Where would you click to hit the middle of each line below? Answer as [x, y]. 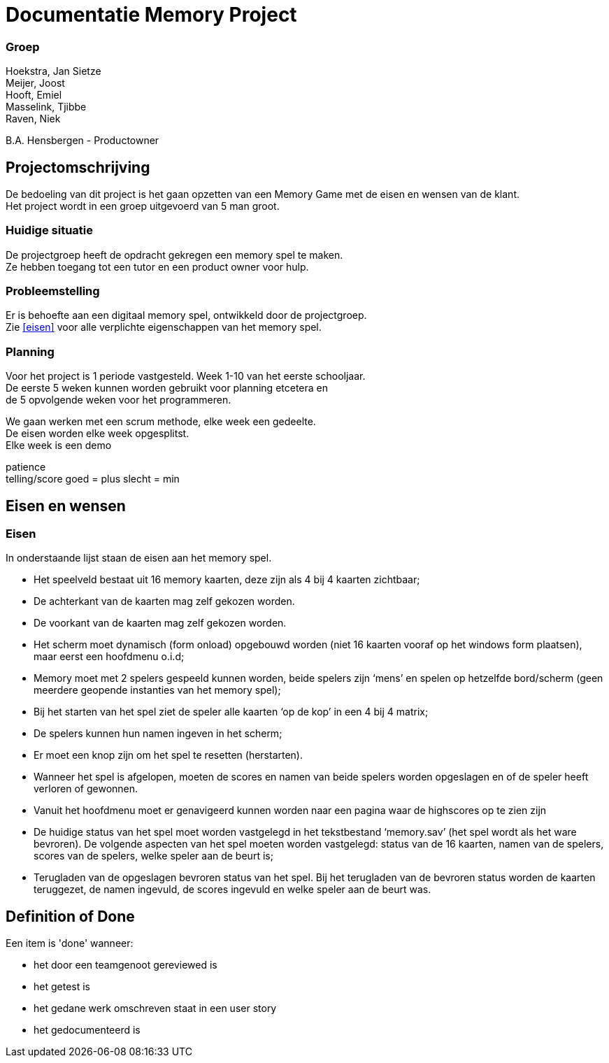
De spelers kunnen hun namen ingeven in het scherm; [158, 734]
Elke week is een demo [59, 445]
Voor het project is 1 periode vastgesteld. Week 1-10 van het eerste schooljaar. [186, 376]
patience [26, 467]
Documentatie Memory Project [151, 15]
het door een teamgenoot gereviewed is [126, 965]
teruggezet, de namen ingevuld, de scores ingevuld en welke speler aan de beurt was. [232, 890]
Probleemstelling [53, 291]
